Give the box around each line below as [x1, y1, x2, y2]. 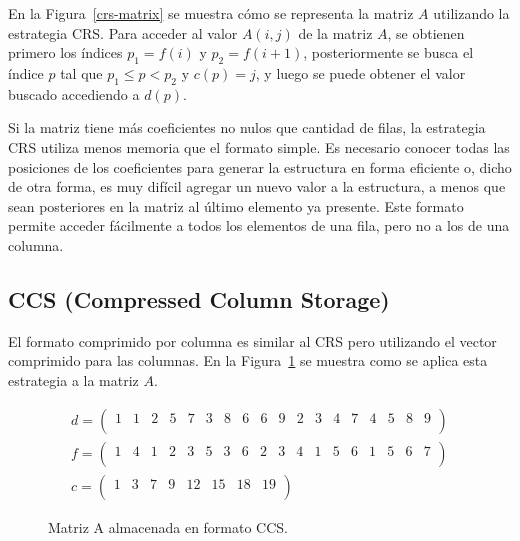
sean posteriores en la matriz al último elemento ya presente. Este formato [8, 195, 464, 216]
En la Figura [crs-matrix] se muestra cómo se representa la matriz [8, 3, 414, 23]
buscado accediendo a [8, 83, 140, 104]
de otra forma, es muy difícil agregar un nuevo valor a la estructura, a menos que [8, 176, 506, 197]
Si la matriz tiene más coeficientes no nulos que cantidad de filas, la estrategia [8, 117, 486, 138]
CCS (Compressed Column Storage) [8, 283, 390, 314]
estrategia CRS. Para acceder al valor [8, 22, 238, 43]
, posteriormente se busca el [303, 42, 474, 63]
